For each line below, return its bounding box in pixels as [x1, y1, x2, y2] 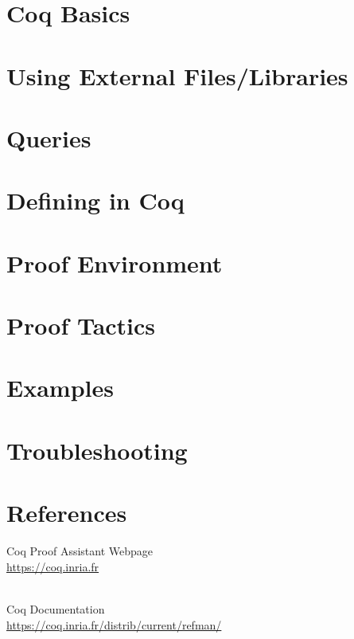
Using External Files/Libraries [6, 59, 348, 92]
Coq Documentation [6, 600, 105, 617]
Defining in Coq [6, 184, 185, 217]
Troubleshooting [6, 433, 188, 466]
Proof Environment [6, 246, 223, 279]
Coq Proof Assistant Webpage [6, 543, 154, 559]
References [6, 496, 127, 529]
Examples [6, 371, 114, 404]
